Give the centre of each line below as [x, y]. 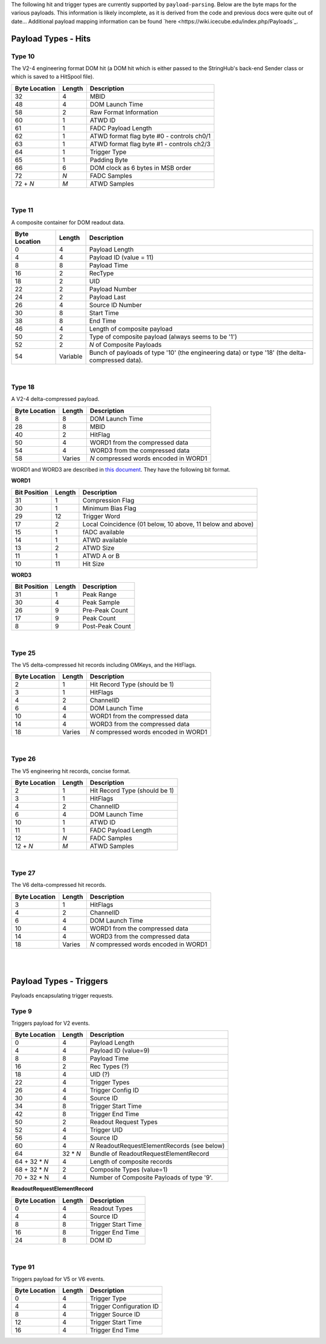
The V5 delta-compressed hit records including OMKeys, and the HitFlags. [104, 665]
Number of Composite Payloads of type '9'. [151, 1178]
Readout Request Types [124, 1122]
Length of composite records [131, 1162]
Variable [71, 357]
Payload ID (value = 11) [121, 258]
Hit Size [94, 563]
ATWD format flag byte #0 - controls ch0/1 [150, 136]
